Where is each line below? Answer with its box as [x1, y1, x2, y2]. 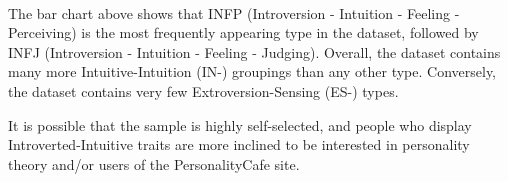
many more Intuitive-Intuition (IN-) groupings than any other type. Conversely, [8, 61, 497, 82]
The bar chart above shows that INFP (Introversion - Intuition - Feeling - [8, 2, 460, 23]
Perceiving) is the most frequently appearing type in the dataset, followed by [8, 22, 479, 43]
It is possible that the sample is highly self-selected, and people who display [8, 114, 472, 135]
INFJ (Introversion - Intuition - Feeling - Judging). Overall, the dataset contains [8, 41, 501, 62]
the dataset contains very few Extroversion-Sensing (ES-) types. [8, 80, 399, 101]
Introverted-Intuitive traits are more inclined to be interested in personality [8, 134, 470, 155]
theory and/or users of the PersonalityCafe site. [8, 153, 300, 174]
